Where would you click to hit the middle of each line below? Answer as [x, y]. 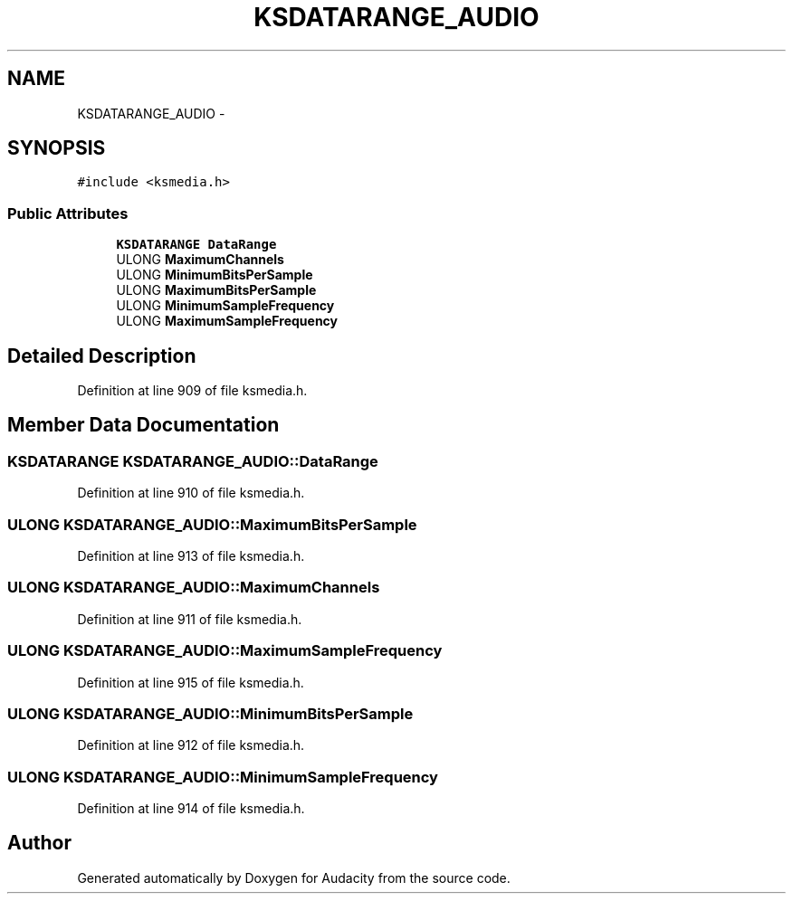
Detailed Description [102, 356]
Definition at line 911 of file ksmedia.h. [190, 619]
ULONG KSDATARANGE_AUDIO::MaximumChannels [194, 588]
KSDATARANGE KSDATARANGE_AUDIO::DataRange [193, 461]
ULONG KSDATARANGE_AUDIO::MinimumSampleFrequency [223, 777]
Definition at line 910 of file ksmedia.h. [191, 493]
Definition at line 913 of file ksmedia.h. [191, 556]
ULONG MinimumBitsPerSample [215, 275]
